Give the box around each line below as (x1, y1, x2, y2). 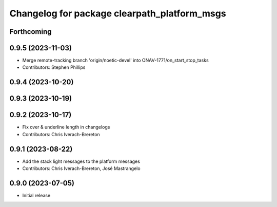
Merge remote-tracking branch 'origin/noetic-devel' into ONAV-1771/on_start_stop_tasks (22, 57, 209, 64)
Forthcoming (9, 27, 52, 36)
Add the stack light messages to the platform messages (22, 158, 141, 164)
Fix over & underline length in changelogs (22, 124, 110, 130)
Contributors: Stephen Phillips (22, 64, 86, 70)
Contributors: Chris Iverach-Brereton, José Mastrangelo (22, 165, 141, 172)
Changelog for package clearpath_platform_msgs (9, 8, 226, 19)
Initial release (22, 193, 51, 198)
